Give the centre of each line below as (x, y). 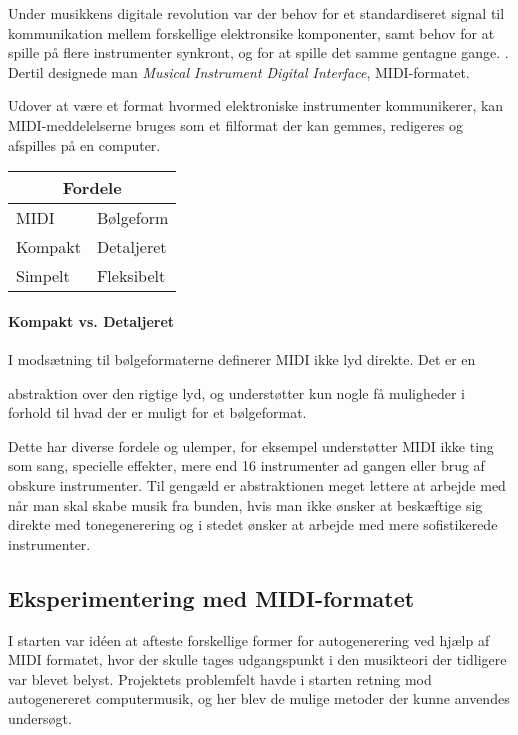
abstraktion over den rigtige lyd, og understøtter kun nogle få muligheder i (236, 392)
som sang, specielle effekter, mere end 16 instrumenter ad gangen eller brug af (246, 465)
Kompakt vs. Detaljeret (91, 320)
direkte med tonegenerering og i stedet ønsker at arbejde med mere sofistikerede (253, 524)
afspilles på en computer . (84, 144)
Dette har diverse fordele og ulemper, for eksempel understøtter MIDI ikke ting (251, 445)
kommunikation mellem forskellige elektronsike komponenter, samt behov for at (251, 32)
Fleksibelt (131, 276)
